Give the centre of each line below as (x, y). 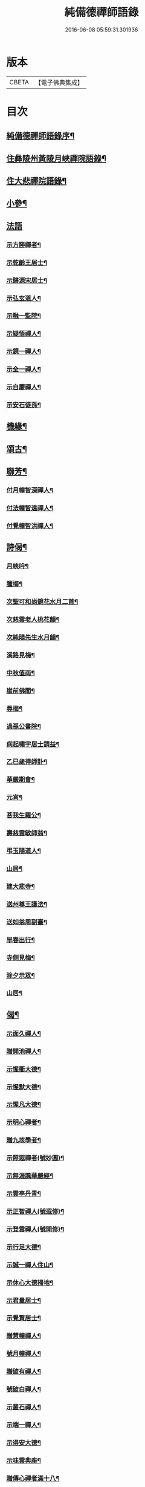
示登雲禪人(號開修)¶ (35, 1229)
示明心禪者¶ (24, 1122)
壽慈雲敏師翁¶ (27, 833)
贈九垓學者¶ (24, 1140)
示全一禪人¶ (24, 369)
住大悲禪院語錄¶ (37, 181)
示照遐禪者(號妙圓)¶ (35, 1158)
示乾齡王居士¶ (27, 263)
